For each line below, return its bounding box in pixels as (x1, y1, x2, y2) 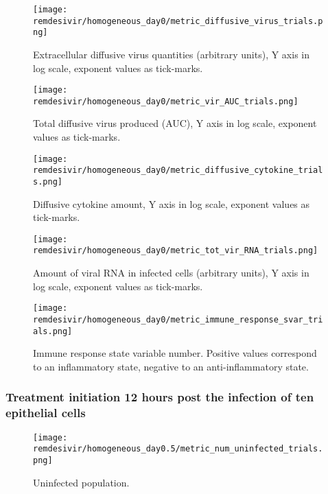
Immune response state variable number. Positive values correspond (33, 346, 317, 360)
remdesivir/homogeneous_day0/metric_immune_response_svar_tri (33, 314, 323, 325)
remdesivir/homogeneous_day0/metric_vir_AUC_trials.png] (33, 96, 298, 106)
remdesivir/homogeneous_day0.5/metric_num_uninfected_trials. (33, 444, 323, 454)
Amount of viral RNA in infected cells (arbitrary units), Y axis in (33, 266, 309, 280)
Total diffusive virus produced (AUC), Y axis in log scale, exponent (33, 116, 317, 130)
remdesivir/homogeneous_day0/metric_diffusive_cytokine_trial (33, 165, 323, 176)
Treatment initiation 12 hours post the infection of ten (5, 388, 314, 405)
